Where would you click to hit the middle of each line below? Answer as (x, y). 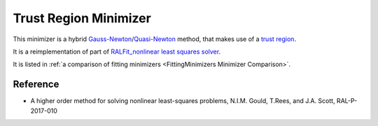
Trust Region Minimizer (82, 18)
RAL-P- (347, 101)
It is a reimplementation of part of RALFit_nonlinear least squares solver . (117, 52)
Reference (36, 85)
